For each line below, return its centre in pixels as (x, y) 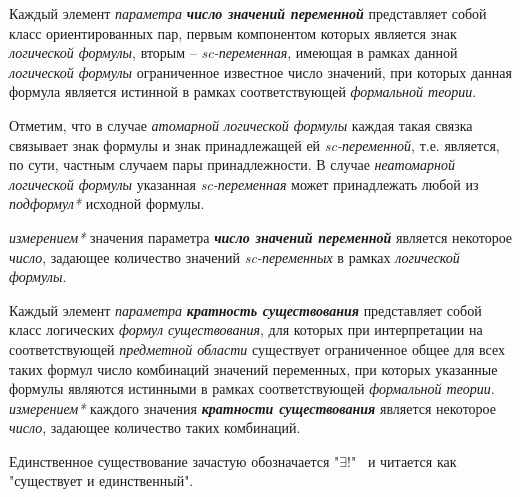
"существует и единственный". (101, 480)
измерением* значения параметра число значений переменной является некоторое (261, 236)
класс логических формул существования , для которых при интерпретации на (246, 329)
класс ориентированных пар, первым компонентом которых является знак (233, 32)
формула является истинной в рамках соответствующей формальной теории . (243, 91)
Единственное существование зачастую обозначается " (174, 460)
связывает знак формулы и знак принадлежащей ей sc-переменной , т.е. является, (254, 144)
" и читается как (404, 460)
